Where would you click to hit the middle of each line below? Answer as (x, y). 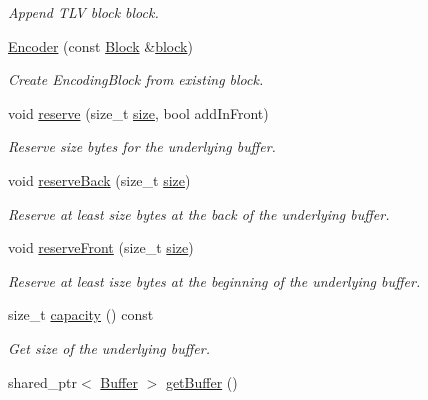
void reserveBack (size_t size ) (99, 179)
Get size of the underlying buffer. (109, 347)
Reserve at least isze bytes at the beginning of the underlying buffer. (214, 280)
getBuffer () (201, 381)
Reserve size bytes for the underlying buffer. (142, 146)
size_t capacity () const (81, 314)
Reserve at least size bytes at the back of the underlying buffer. (199, 213)
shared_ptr (43, 381)
